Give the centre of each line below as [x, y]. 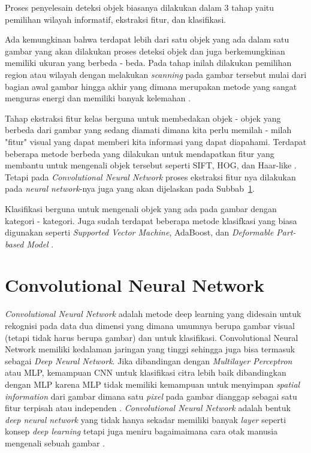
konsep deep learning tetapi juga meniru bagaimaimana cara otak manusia [141, 431]
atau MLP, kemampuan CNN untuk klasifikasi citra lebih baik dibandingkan [146, 372]
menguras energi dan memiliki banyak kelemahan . [98, 98]
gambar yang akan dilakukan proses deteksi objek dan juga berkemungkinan [145, 51]
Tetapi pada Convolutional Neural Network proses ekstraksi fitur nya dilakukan [150, 176]
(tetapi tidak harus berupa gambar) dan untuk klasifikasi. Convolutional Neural [152, 337]
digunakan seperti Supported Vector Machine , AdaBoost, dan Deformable [139, 232]
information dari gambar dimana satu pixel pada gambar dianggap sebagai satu [151, 396]
